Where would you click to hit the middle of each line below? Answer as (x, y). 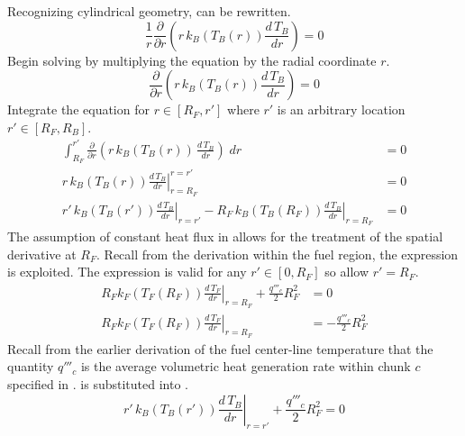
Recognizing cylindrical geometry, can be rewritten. (149, 11)
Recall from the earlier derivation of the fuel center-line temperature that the (220, 348)
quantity (31, 366)
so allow (347, 272)
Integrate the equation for (78, 109)
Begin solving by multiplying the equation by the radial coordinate (192, 60)
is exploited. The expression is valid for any (127, 272)
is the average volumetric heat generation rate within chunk (246, 366)
